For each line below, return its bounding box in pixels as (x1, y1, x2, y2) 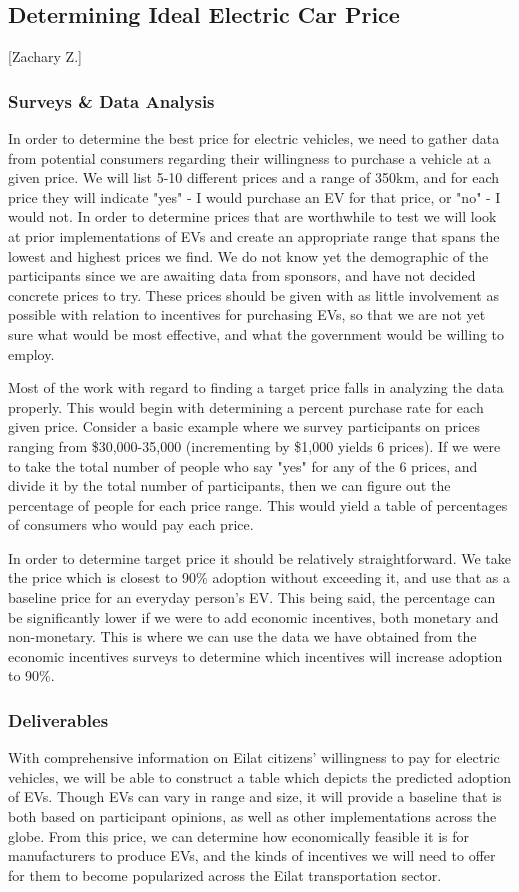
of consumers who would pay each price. (8, 514, 254, 535)
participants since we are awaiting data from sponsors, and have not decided (8, 265, 476, 286)
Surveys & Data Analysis (8, 88, 215, 113)
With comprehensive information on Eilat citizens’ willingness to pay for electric (8, 747, 500, 768)
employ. (8, 343, 55, 364)
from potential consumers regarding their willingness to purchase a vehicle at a (8, 147, 491, 168)
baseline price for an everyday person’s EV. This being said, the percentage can (8, 587, 496, 608)
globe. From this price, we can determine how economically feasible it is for (8, 825, 469, 846)
